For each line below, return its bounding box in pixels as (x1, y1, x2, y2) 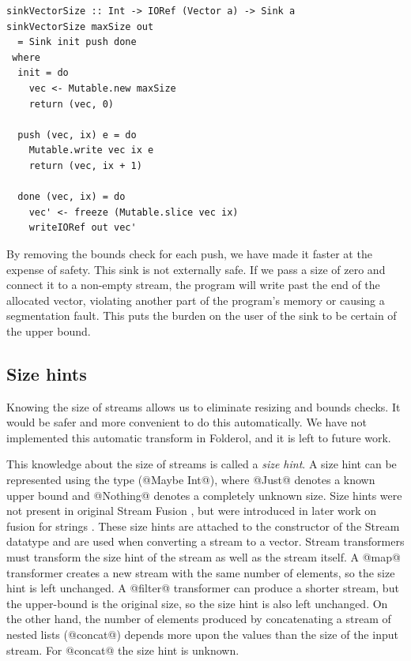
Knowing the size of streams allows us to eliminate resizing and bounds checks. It (6, 398, 401, 415)
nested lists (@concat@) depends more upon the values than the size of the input (6, 625, 398, 642)
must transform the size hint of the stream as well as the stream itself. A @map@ (6, 549, 401, 565)
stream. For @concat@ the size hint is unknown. (6, 641, 239, 658)
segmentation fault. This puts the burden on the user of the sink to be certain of (6, 307, 397, 324)
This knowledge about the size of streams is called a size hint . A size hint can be (6, 456, 397, 472)
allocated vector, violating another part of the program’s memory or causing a (6, 291, 385, 308)
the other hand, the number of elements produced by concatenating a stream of (6, 610, 391, 627)
